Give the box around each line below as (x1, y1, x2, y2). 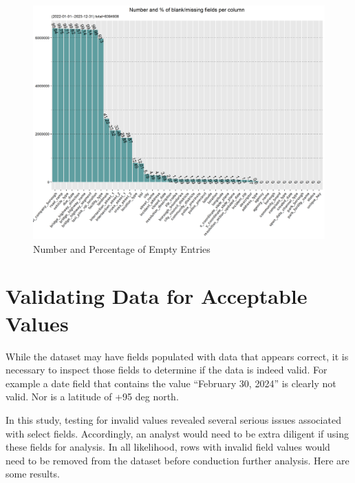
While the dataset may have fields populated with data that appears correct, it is (6, 349, 349, 363)
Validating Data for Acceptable (6, 282, 308, 310)
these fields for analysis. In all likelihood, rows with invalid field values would (6, 440, 330, 454)
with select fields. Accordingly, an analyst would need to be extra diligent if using (6, 426, 349, 440)
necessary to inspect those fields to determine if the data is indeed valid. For (6, 362, 327, 377)
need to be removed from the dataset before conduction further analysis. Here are (6, 453, 349, 467)
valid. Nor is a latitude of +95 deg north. (6, 389, 179, 404)
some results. (6, 466, 60, 481)
